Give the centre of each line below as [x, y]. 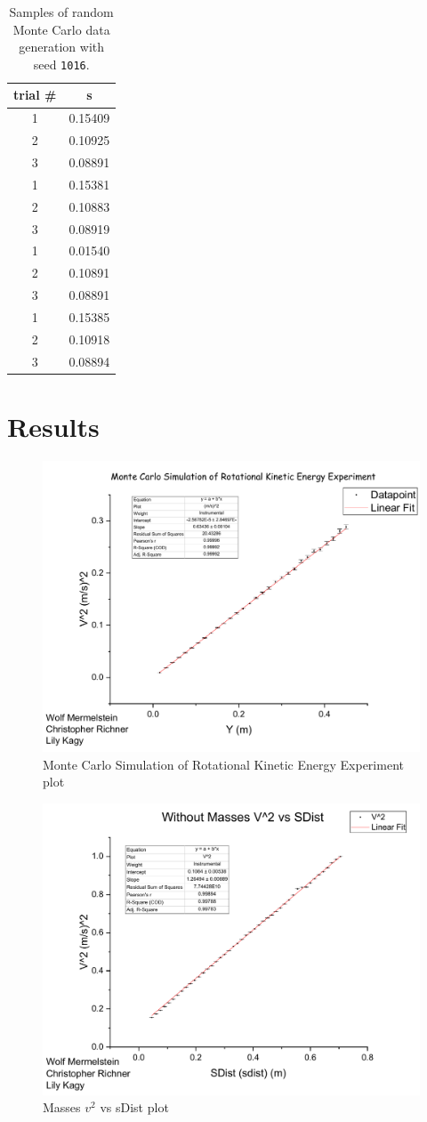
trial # [35, 95]
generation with [62, 47]
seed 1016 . [61, 64]
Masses [62, 1107]
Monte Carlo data [61, 29]
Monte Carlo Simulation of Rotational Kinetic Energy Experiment [223, 764]
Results [53, 426]
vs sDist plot [134, 1107]
